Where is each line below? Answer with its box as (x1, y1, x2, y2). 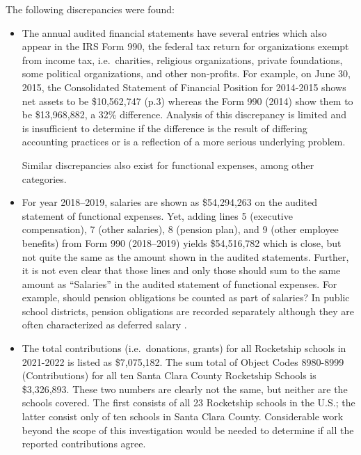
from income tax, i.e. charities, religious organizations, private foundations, (22, 52, 343, 67)
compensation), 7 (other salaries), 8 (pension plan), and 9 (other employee (22, 222, 339, 237)
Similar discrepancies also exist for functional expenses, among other (22, 157, 314, 172)
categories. (22, 171, 67, 186)
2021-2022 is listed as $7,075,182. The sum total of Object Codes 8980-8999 (22, 354, 344, 369)
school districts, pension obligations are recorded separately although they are (22, 303, 354, 318)
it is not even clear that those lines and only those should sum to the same (22, 263, 341, 278)
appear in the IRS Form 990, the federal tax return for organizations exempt (22, 39, 349, 54)
